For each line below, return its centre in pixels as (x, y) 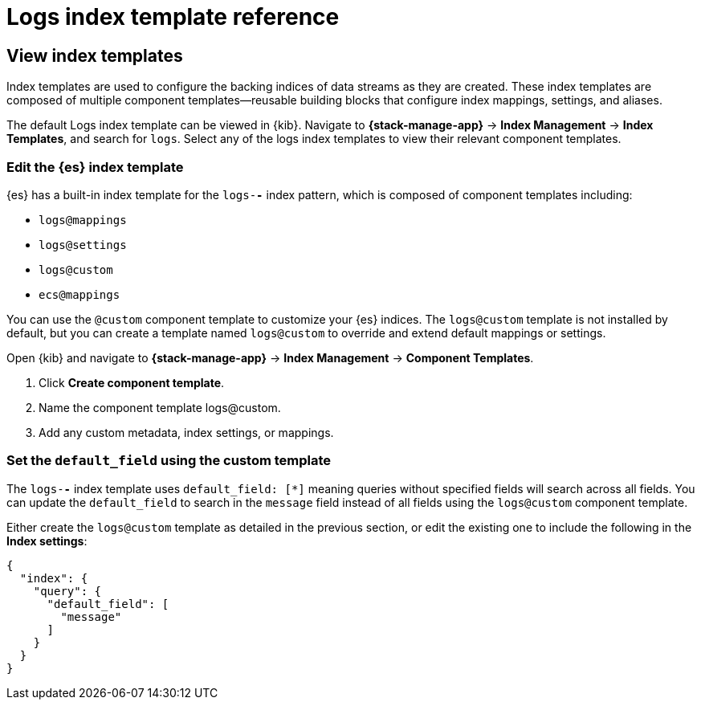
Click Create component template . (132, 382)
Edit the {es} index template (95, 167)
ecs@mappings (79, 294)
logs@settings (83, 245)
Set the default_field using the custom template (169, 461)
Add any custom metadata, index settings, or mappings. (186, 432)
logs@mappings (83, 220)
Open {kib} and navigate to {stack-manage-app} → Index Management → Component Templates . (270, 357)
